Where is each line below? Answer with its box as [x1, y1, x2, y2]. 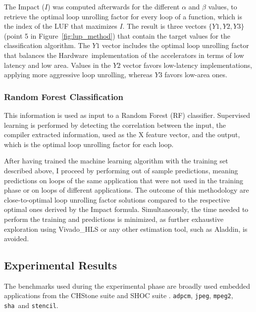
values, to [208, 1, 237, 11]
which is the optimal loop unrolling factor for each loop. [4, 139, 174, 149]
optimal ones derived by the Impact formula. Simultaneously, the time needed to [4, 204, 249, 214]
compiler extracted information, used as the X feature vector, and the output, [4, 129, 240, 140]
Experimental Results [4, 258, 117, 273]
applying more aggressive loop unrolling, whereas [4, 69, 153, 80]
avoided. [4, 233, 29, 244]
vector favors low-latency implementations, [123, 59, 253, 70]
